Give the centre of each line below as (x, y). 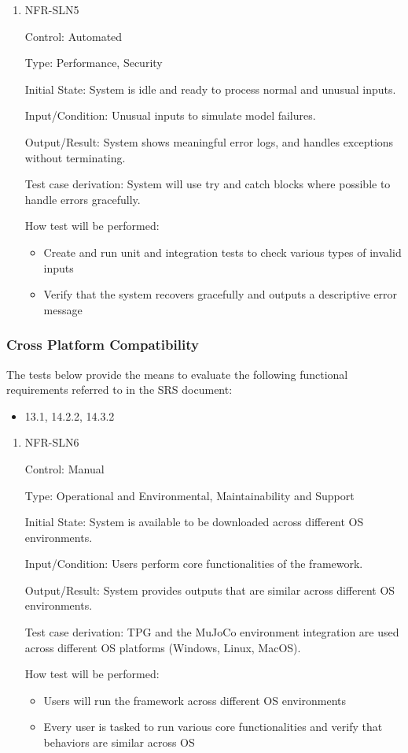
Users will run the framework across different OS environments (195, 700)
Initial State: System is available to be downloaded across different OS (194, 522)
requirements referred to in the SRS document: (119, 389)
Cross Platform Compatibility (103, 345)
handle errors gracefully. (83, 199)
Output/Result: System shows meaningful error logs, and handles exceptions (209, 141)
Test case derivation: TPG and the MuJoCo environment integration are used (212, 632)
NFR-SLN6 (52, 442)
